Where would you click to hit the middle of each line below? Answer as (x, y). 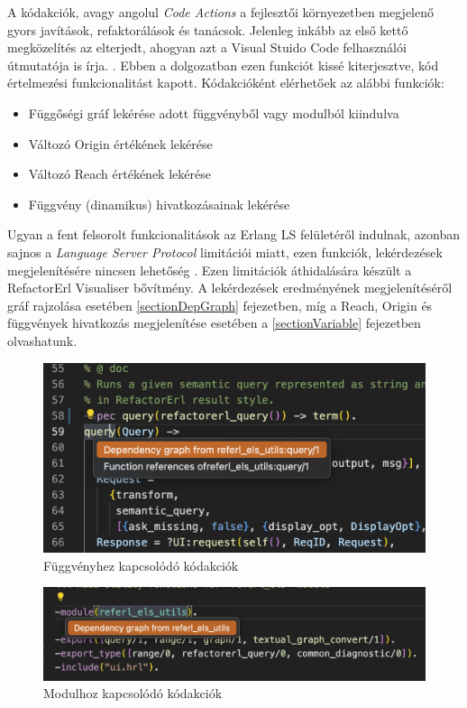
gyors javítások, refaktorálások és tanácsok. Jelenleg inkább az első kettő (208, 29)
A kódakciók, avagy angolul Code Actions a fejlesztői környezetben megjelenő (221, 12)
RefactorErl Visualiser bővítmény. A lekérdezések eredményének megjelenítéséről (230, 288)
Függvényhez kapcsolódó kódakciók (141, 565)
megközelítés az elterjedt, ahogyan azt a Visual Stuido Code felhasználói (207, 47)
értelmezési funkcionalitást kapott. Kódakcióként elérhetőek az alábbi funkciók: (226, 83)
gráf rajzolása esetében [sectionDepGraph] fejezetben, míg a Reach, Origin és (220, 305)
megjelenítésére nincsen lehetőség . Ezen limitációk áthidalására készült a (210, 270)
